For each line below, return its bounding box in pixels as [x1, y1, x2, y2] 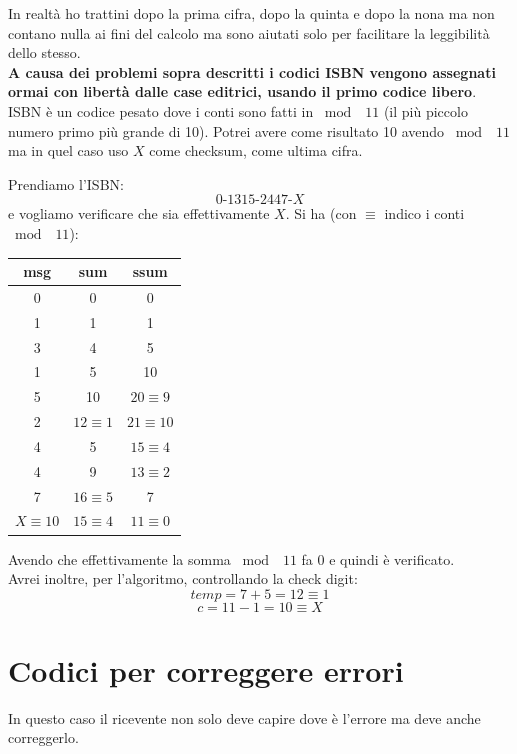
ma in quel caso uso [8, 140, 129, 161]
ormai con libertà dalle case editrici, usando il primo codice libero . [8, 81, 477, 102]
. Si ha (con [285, 203, 357, 224]
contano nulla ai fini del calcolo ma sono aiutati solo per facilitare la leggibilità [8, 22, 490, 43]
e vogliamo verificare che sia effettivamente [8, 203, 270, 224]
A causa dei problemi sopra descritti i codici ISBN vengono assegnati [8, 61, 496, 82]
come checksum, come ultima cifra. [149, 140, 363, 161]
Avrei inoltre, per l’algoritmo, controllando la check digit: [8, 568, 358, 589]
